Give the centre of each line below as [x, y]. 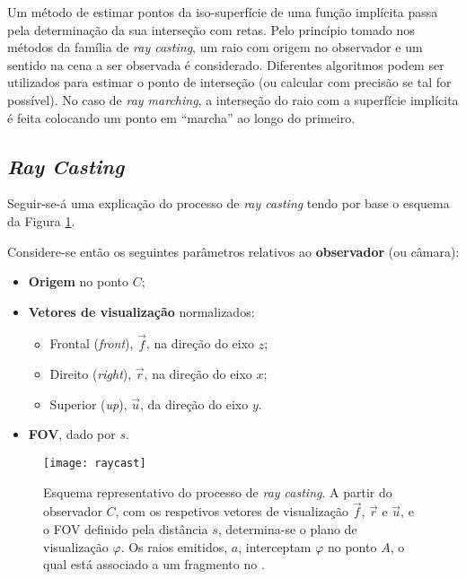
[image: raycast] [95, 463]
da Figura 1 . [41, 220]
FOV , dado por [72, 434]
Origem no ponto [78, 281]
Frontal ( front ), [92, 343]
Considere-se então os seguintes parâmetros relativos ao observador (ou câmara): [233, 251]
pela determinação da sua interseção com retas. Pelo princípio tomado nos [211, 29]
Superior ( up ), [88, 404]
